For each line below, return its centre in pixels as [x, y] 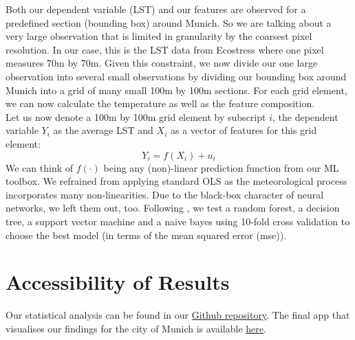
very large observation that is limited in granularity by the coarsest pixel [159, 36]
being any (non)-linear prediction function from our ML [221, 167]
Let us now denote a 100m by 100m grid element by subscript [136, 116]
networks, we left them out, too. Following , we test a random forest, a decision [173, 208]
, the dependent [305, 116]
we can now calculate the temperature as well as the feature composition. [160, 103]
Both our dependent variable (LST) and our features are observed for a [156, 9]
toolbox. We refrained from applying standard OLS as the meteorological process [176, 181]
